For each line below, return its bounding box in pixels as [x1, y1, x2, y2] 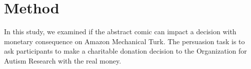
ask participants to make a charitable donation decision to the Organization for [4, 46, 247, 56]
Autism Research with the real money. [4, 55, 121, 66]
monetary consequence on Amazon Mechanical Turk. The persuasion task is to [4, 36, 245, 46]
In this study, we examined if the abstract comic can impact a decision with [4, 26, 236, 37]
